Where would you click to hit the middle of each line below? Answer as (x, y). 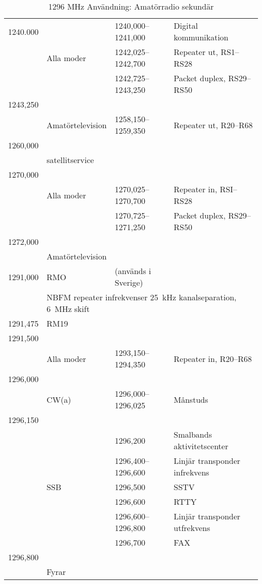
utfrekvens (192, 528)
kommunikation (201, 37)
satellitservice (70, 160)
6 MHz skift (68, 309)
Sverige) (129, 282)
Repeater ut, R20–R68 (213, 125)
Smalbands (193, 434)
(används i (133, 271)
